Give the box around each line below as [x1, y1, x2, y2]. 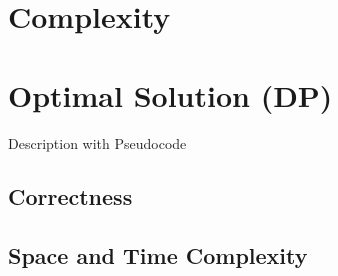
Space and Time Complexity [8, 240, 308, 271]
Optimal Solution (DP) [8, 74, 333, 115]
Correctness [8, 181, 133, 212]
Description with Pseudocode [8, 132, 187, 153]
